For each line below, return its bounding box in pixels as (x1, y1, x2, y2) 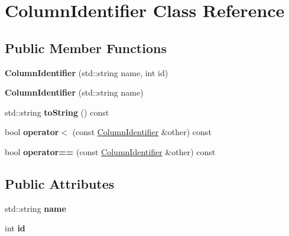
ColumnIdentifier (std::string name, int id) (5, 66, 168, 78)
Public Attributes (5, 174, 115, 192)
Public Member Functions (5, 38, 167, 57)
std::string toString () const (5, 106, 109, 118)
